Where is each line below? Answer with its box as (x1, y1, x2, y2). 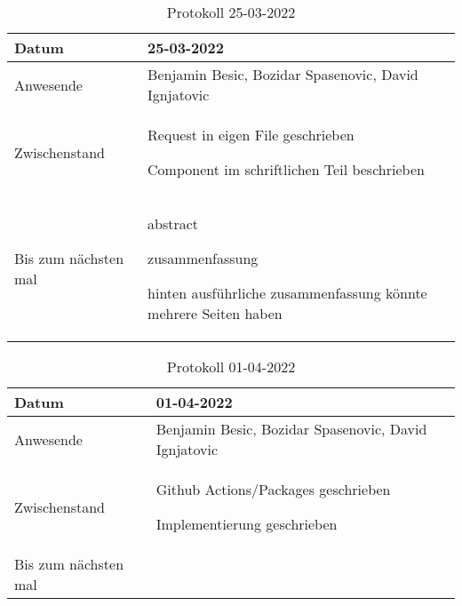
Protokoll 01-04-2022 (166, 356, 296, 377)
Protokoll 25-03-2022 (166, 2, 296, 22)
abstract (147, 213, 199, 234)
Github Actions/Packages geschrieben (155, 479, 391, 499)
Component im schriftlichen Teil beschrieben (147, 159, 425, 179)
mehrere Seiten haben (147, 303, 283, 323)
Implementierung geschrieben (155, 514, 338, 534)
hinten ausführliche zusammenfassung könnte (147, 283, 427, 303)
